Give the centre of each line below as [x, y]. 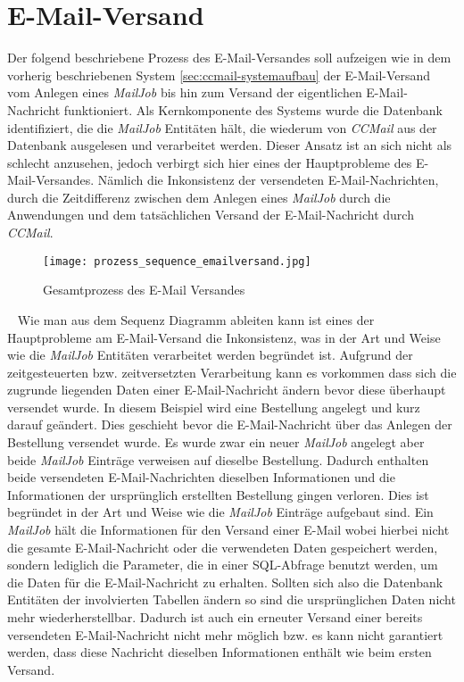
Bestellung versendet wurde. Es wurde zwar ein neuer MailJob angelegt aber [216, 442]
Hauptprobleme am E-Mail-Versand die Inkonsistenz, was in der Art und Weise [224, 337]
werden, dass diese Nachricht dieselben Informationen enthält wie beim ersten [220, 652]
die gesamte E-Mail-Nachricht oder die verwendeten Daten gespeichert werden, [223, 547]
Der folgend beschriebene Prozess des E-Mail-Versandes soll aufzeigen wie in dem [229, 58]
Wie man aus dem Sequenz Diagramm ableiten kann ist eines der [196, 319]
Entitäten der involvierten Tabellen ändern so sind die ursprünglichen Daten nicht [232, 599]
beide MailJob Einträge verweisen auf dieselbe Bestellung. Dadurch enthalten [218, 459]
